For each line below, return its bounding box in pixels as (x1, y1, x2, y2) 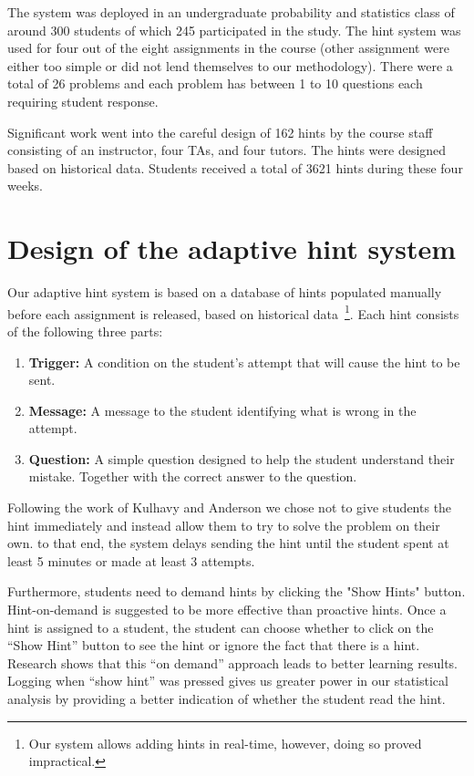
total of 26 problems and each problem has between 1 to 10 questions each (7, 74, 423, 93)
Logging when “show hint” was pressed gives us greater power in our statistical (7, 671, 448, 690)
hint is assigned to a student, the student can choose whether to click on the (7, 617, 434, 636)
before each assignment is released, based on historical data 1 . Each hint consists (7, 301, 459, 323)
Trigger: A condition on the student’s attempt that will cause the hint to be (28, 352, 460, 371)
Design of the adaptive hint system (7, 230, 457, 267)
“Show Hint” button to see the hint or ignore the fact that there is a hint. (7, 636, 420, 655)
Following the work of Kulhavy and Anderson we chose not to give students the (7, 498, 452, 517)
